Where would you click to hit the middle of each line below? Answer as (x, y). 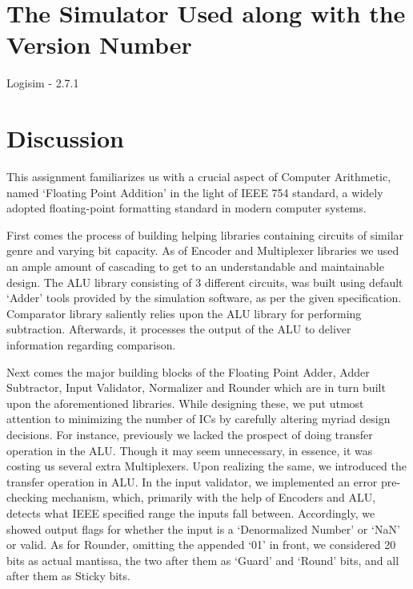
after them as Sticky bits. (68, 576)
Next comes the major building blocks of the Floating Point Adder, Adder (188, 371)
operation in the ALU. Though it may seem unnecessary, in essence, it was (190, 450)
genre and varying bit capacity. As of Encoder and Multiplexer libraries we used (203, 250)
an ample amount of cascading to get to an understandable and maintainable (195, 266)
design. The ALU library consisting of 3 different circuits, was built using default (205, 282)
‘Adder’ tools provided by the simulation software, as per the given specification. (204, 298)
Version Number (99, 44)
